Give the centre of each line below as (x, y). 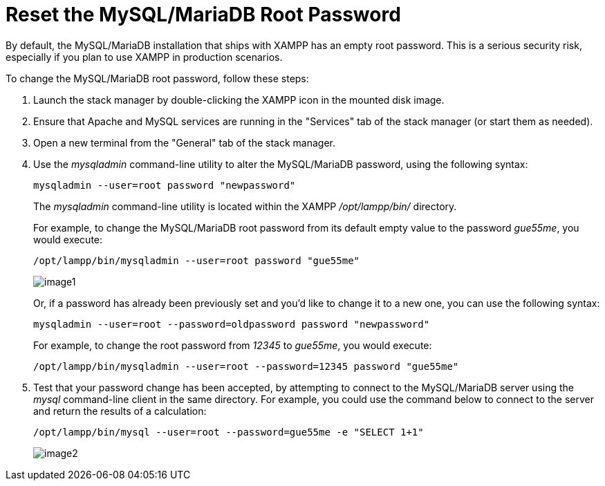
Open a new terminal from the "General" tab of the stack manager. (184, 142)
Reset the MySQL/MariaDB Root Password (203, 15)
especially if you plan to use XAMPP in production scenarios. (144, 57)
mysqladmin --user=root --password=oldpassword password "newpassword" (232, 324)
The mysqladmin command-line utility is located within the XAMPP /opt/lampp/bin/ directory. (245, 206)
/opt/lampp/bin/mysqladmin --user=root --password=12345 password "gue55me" (246, 366)
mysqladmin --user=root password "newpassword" (165, 185)
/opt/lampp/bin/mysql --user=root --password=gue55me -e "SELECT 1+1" (229, 432)
